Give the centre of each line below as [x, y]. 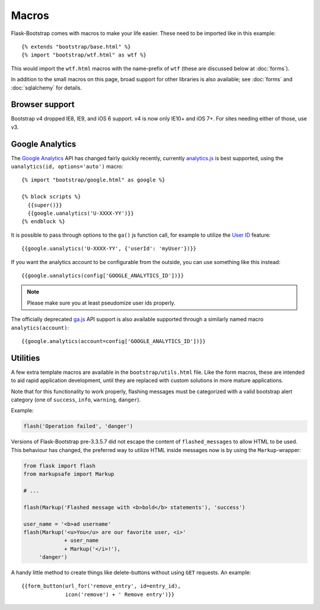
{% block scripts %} [51, 197]
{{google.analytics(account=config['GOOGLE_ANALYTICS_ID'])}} [114, 341]
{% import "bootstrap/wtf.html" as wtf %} [84, 55]
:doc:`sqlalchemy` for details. [47, 88]
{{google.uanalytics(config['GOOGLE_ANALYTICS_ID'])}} [103, 276]
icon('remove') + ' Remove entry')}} [120, 594]
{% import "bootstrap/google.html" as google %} [93, 180]
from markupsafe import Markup [69, 474]
